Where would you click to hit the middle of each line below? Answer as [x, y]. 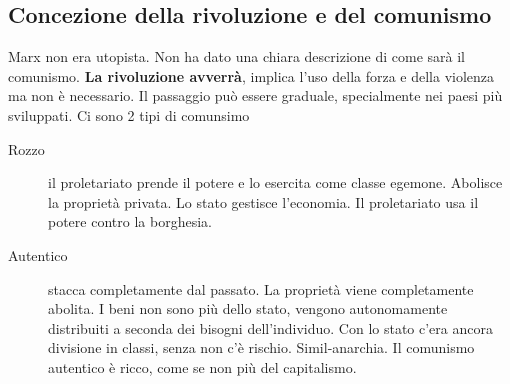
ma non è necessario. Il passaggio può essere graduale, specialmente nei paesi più [255, 95]
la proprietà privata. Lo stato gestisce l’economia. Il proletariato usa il [263, 201]
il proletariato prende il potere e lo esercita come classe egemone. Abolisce [275, 182]
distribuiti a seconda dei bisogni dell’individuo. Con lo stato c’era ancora [270, 327]
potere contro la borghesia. [130, 221]
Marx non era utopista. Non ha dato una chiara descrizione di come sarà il [236, 56]
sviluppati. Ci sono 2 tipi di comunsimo [129, 114]
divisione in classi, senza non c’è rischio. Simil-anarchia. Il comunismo [261, 347]
